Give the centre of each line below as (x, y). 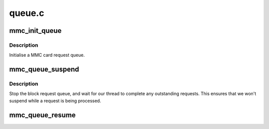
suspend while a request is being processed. (55, 101)
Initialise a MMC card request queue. (47, 55)
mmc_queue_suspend (44, 69)
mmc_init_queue (35, 31)
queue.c (27, 13)
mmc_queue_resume (42, 115)
